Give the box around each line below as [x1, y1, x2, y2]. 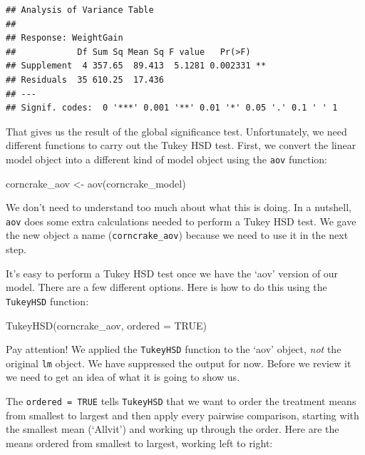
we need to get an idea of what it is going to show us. [6, 369, 240, 384]
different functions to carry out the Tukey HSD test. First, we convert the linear [6, 138, 356, 153]
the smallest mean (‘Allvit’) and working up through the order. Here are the [6, 421, 339, 436]
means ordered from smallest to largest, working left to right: [6, 435, 273, 450]
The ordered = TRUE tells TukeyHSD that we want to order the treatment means [6, 394, 356, 409]
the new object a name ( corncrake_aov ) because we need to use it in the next [6, 227, 349, 242]
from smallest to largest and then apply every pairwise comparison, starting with [6, 407, 359, 422]
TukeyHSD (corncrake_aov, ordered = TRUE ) [6, 317, 207, 332]
